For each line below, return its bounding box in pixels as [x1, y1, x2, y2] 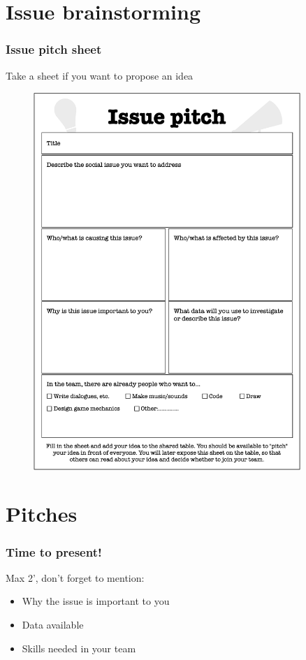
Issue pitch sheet [6, 41, 102, 58]
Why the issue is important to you [22, 594, 170, 608]
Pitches [6, 499, 78, 528]
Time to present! [6, 543, 102, 560]
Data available [22, 617, 84, 632]
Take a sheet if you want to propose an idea [6, 68, 194, 82]
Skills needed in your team [22, 640, 136, 655]
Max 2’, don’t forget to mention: [6, 570, 145, 585]
